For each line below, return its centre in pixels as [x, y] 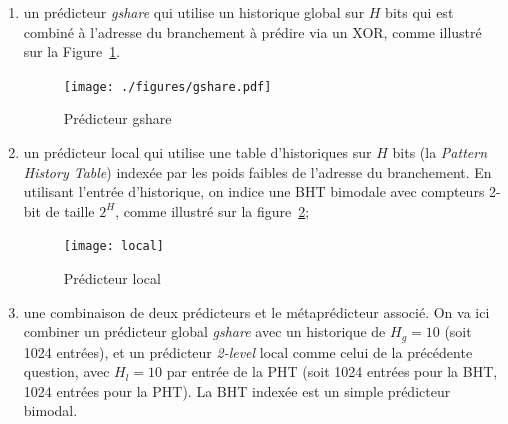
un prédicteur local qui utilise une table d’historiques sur [197, 152]
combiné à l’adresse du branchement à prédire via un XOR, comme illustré [252, 31]
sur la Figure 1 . [72, 51]
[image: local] [114, 246]
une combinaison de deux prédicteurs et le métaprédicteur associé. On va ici [256, 311]
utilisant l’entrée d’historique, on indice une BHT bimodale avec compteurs [254, 191]
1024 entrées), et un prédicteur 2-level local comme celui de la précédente [248, 351]
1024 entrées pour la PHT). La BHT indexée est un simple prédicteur [237, 390]
